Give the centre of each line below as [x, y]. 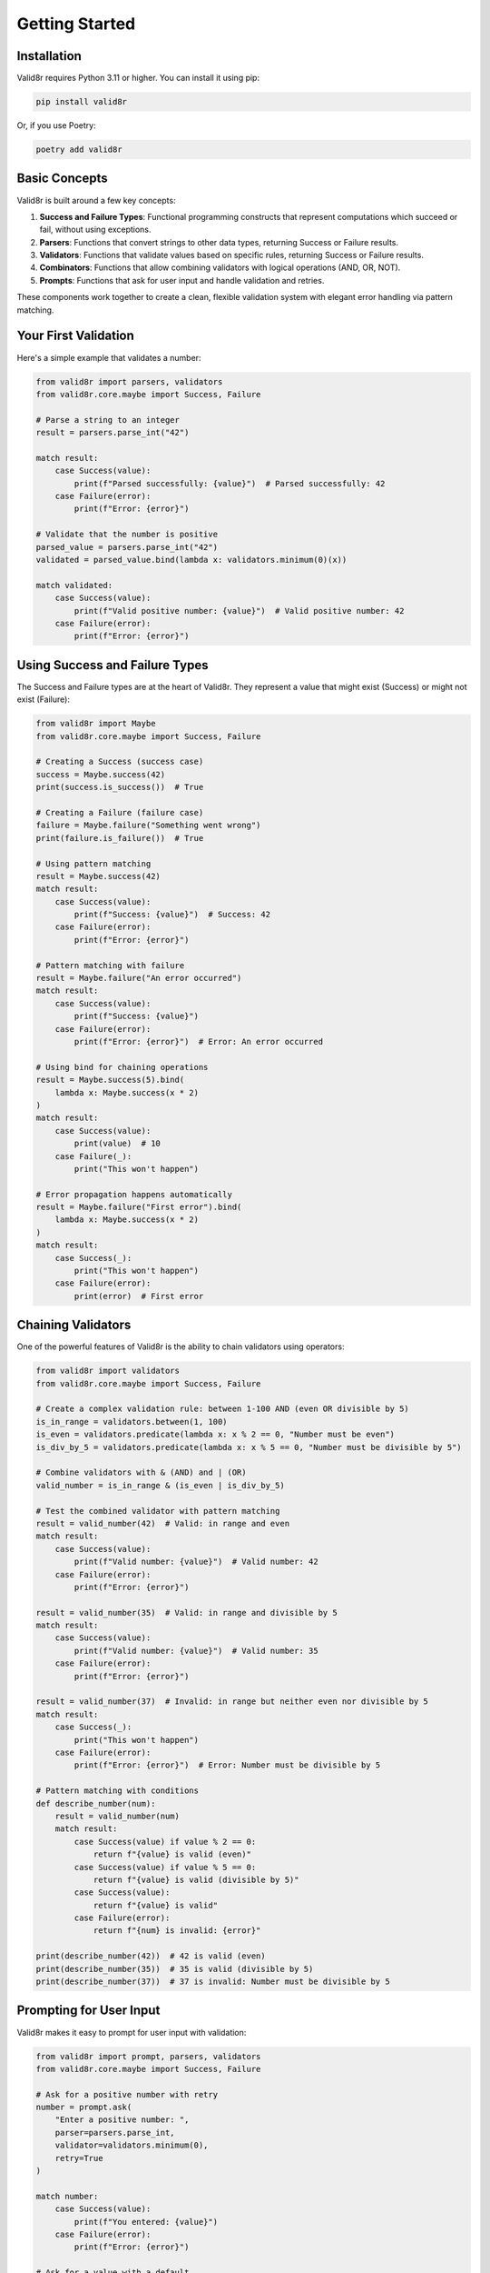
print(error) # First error [139, 1296]
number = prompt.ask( [84, 2108]
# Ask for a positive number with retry [127, 2094]
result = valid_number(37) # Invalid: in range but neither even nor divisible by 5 [232, 1702]
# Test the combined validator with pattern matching [158, 1511]
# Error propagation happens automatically [134, 1194]
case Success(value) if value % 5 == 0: [165, 1867]
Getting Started [76, 24]
